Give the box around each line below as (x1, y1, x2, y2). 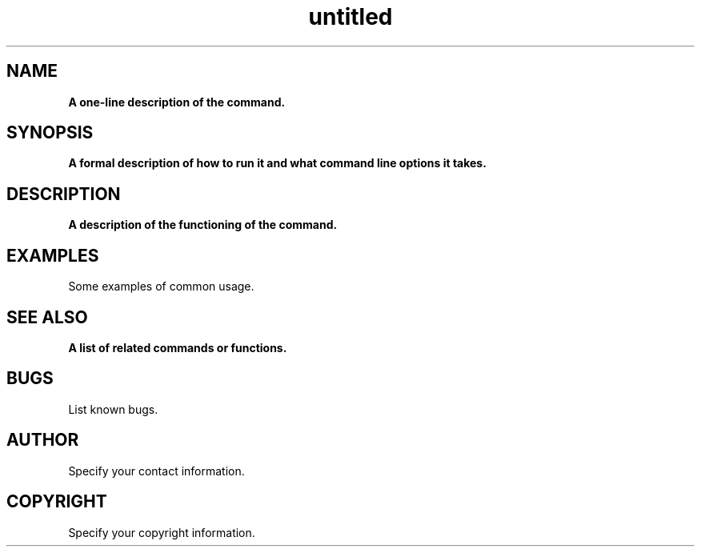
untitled (308, 3, 393, 30)
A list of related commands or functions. (68, 340, 287, 355)
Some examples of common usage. (68, 279, 254, 294)
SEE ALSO (6, 307, 88, 327)
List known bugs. (68, 402, 158, 416)
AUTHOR (6, 430, 79, 451)
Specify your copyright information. (68, 525, 255, 539)
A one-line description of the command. (68, 94, 286, 109)
